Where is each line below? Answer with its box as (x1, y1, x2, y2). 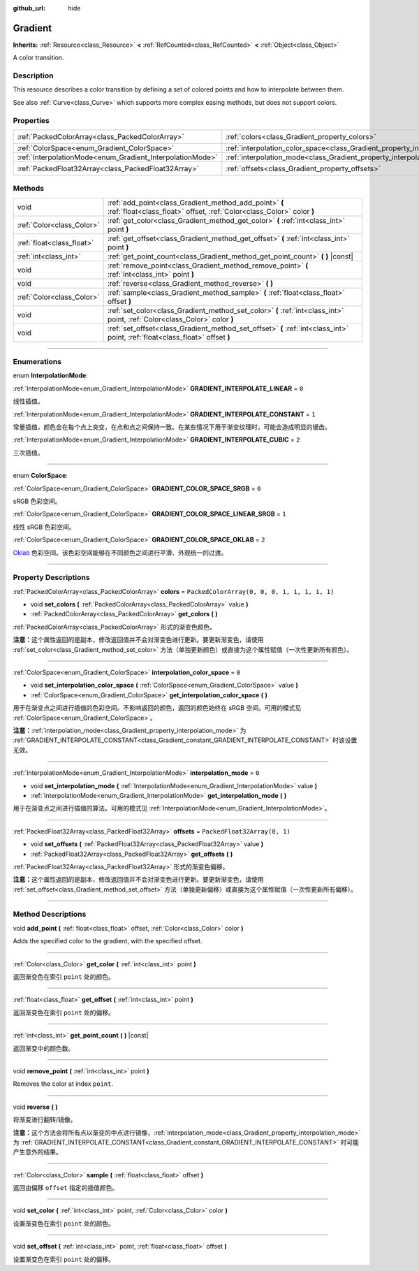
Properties (13, 115, 50, 125)
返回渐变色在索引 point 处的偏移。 (13, 1008, 115, 1017)
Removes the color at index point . (13, 1080, 114, 1088)
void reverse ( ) (13, 1103, 59, 1111)
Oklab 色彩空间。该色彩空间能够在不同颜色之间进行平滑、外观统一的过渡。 (13, 549, 228, 557)
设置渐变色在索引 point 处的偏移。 (13, 1255, 115, 1263)
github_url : (13, 4, 45, 12)
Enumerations (13, 357, 62, 367)
